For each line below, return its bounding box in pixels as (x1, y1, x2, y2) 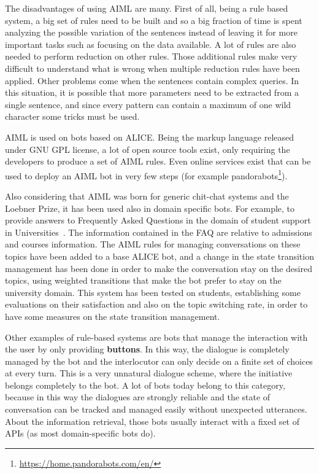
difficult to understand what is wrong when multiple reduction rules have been (5, 61, 300, 74)
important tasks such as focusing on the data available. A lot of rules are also (5, 37, 296, 50)
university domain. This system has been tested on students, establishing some (5, 286, 301, 298)
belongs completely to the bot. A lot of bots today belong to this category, (5, 378, 285, 391)
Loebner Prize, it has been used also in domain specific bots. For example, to (5, 201, 295, 214)
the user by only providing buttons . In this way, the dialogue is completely (5, 343, 290, 355)
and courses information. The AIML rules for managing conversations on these (5, 238, 301, 251)
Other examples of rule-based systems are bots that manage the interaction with (5, 330, 308, 343)
